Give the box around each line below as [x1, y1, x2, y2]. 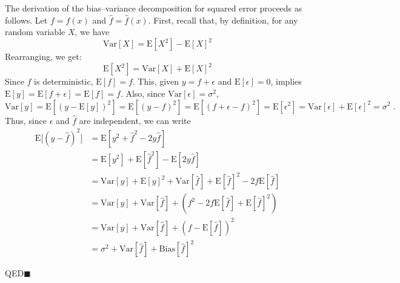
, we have [75, 25, 110, 38]
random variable [5, 25, 65, 38]
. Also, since [120, 86, 165, 99]
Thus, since [5, 114, 47, 126]
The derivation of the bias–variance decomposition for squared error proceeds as [5, 2, 302, 14]
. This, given [132, 75, 179, 88]
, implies [270, 75, 302, 88]
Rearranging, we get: [5, 50, 82, 63]
